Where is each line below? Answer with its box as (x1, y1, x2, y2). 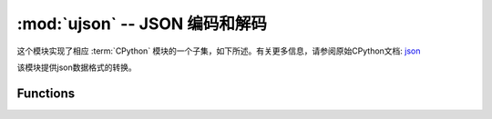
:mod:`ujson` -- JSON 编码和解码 (16, 14, 268, 34)
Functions (16, 85, 76, 101)
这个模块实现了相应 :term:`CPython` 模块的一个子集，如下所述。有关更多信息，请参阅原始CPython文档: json (16, 45, 421, 56)
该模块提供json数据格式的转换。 (16, 62, 137, 73)
